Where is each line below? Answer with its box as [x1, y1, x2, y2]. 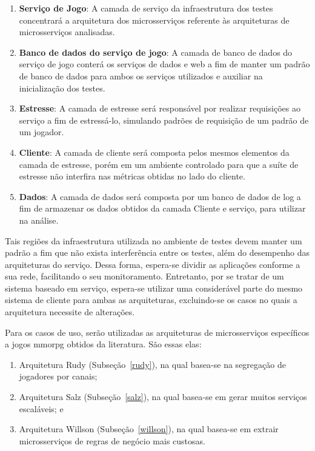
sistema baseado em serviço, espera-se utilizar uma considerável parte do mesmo [5, 281, 303, 294]
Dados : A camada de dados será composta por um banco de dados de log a [19, 190, 301, 202]
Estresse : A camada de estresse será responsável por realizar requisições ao [19, 102, 300, 115]
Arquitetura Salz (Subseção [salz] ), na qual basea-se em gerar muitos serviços [19, 390, 307, 403]
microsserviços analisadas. [19, 25, 115, 38]
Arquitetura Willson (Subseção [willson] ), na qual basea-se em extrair [19, 423, 279, 435]
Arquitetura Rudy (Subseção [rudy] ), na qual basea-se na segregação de [19, 358, 286, 370]
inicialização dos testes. [19, 81, 105, 94]
